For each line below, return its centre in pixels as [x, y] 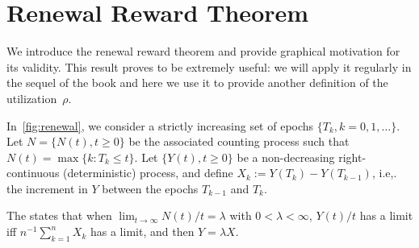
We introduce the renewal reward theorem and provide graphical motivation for [203, 51]
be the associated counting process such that [239, 141]
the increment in [47, 188]
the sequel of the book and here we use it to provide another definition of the [197, 83]
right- [352, 157]
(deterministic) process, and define [148, 173]
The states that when [59, 215]
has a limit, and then [142, 231]
